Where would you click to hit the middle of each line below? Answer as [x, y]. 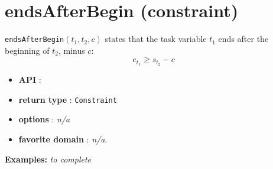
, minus [71, 50]
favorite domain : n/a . [63, 139]
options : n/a [44, 119]
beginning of [27, 50]
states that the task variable [156, 39]
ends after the [243, 39]
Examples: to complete [48, 159]
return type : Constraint [68, 99]
